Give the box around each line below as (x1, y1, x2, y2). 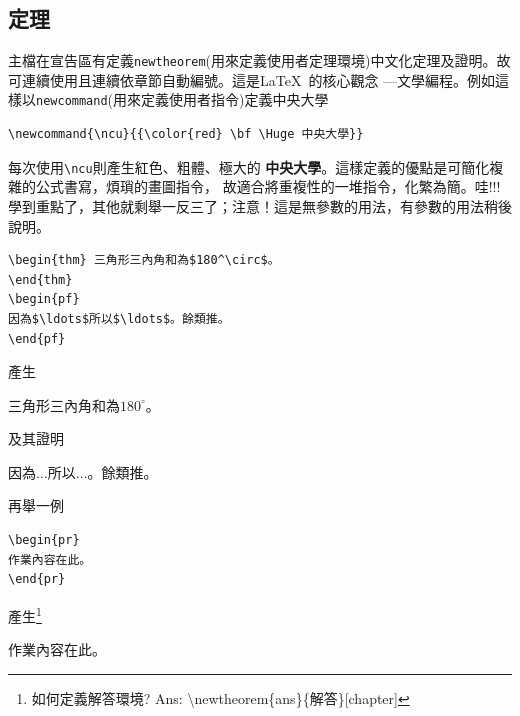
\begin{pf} (8, 292, 80, 307)
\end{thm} (8, 272, 73, 287)
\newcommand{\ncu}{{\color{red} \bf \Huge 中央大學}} (8, 127, 364, 142)
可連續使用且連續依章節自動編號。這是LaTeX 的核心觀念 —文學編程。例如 (8, 69, 496, 90)
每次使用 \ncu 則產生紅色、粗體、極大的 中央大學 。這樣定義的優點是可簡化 (8, 156, 490, 177)
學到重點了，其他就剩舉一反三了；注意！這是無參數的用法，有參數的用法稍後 (8, 195, 512, 216)
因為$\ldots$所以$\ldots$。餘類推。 (8, 311, 230, 326)
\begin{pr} (8, 533, 80, 548)
